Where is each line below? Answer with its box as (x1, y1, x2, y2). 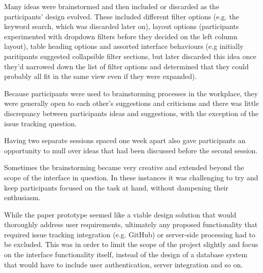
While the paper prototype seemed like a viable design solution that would (4, 209, 237, 220)
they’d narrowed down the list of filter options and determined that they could (4, 61, 249, 71)
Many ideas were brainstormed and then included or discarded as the (4, 1, 219, 11)
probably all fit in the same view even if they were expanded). (4, 71, 197, 81)
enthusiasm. (4, 192, 41, 203)
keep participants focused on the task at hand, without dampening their (4, 182, 228, 193)
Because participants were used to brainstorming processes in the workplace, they (4, 88, 258, 98)
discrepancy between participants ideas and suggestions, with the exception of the (4, 107, 259, 118)
